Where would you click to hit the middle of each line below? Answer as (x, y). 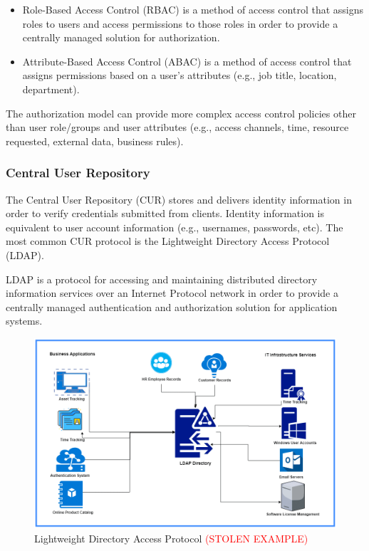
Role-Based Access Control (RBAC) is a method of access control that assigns (193, 9)
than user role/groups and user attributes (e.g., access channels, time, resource (177, 127)
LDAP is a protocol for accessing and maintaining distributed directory (162, 279)
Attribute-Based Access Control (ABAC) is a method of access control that (187, 61)
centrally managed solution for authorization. (121, 37)
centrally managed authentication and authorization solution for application (172, 306)
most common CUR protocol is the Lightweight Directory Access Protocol (168, 241)
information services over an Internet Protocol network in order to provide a (172, 293)
